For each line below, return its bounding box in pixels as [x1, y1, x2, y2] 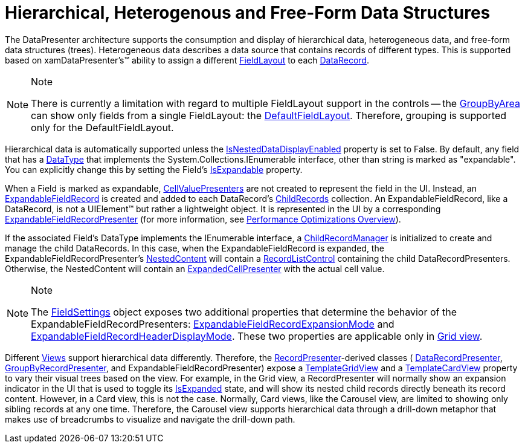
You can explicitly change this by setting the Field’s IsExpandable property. [5, 164, 303, 175]
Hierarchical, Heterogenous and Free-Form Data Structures [5, 2, 491, 23]
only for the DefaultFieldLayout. [31, 121, 174, 134]
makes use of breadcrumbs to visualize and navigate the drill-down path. [5, 414, 295, 424]
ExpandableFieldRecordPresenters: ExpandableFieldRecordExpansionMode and [31, 317, 395, 330]
